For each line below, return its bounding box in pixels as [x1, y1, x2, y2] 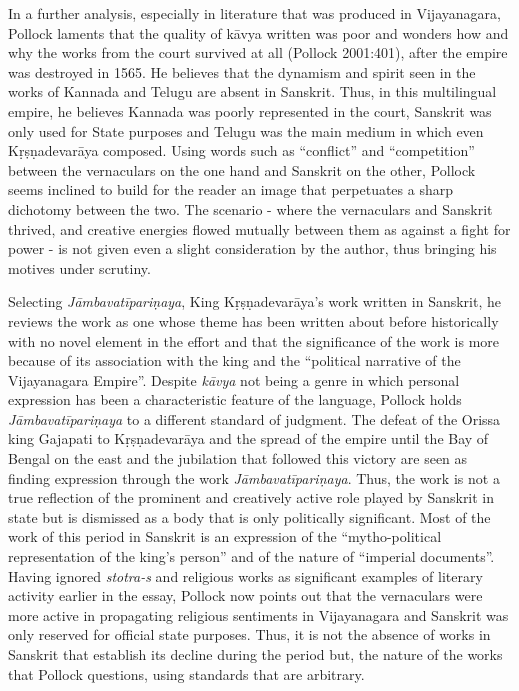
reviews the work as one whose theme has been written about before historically [8, 310, 499, 331]
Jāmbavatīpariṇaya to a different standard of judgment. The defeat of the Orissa [8, 408, 501, 429]
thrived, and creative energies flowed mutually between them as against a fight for [8, 218, 511, 239]
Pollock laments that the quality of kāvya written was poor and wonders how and [8, 22, 509, 43]
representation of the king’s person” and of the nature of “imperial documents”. [8, 546, 495, 567]
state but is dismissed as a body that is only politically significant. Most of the [8, 506, 491, 527]
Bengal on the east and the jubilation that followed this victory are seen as [8, 448, 468, 469]
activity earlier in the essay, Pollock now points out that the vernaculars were [8, 585, 483, 606]
